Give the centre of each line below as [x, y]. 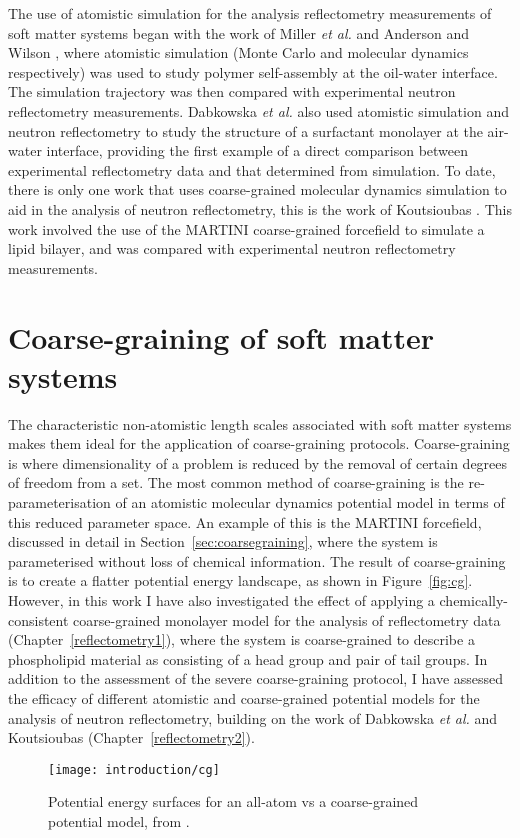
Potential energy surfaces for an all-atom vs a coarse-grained [233, 801]
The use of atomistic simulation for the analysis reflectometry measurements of [250, 13]
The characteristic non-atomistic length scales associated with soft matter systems [260, 423]
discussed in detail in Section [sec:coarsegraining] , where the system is [223, 541]
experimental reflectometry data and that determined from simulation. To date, [252, 169]
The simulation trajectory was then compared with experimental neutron [232, 91]
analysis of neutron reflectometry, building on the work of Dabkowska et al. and [253, 717]
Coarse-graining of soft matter [221, 336]
